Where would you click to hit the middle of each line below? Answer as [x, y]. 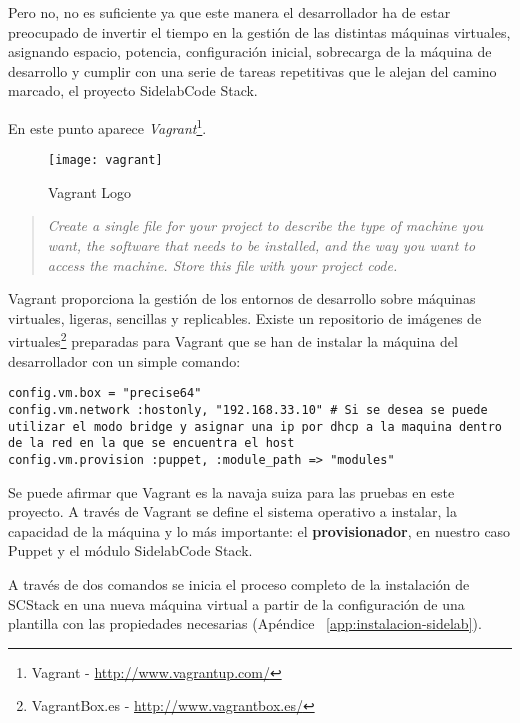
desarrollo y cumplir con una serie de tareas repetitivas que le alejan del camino [252, 70]
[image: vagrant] [105, 160]
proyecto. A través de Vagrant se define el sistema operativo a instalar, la [232, 511]
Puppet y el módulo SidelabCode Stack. [130, 550]
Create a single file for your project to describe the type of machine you [265, 225]
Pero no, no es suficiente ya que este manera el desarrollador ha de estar [229, 12]
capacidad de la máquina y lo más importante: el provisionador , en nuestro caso [259, 530]
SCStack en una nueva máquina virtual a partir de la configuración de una [236, 603]
